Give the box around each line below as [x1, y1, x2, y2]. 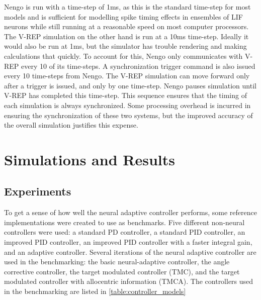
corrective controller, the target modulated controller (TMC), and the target [4, 266, 240, 276]
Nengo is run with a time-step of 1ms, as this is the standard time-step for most [4, 2, 251, 12]
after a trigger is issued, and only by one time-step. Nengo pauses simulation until [4, 80, 256, 90]
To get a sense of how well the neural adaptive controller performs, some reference [4, 207, 257, 218]
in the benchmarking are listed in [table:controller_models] [4, 286, 186, 296]
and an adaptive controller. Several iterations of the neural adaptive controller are [4, 246, 256, 257]
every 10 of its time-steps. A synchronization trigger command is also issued [21, 60, 255, 71]
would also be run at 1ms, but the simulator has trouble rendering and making [4, 41, 247, 51]
